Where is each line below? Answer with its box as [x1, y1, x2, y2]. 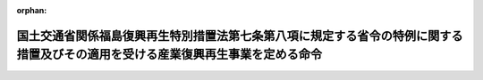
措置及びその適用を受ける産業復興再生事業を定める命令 [16, 47, 322, 62]
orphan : [16, 5, 47, 15]
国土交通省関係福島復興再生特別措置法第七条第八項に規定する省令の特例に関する [16, 28, 463, 44]
